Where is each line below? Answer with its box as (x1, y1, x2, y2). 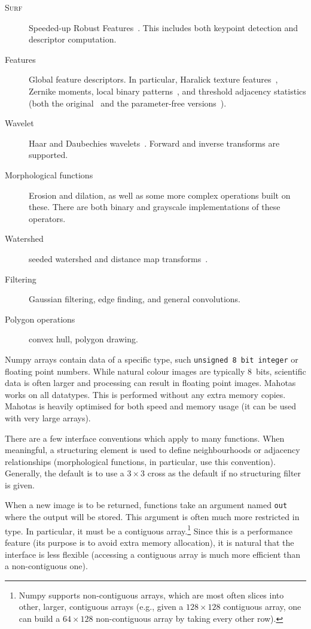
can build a (19, 612, 60, 624)
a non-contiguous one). (5, 560, 88, 572)
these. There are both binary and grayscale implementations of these (29, 200, 280, 213)
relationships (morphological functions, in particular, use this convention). (5, 455, 276, 467)
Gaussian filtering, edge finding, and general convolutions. (29, 293, 240, 305)
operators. (29, 212, 66, 224)
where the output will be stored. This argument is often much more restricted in (5, 511, 300, 523)
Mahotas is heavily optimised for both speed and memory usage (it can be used (5, 400, 297, 412)
